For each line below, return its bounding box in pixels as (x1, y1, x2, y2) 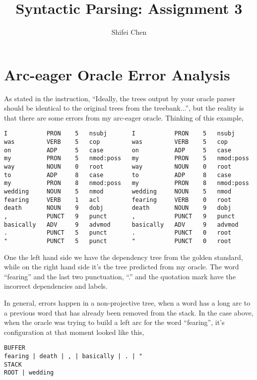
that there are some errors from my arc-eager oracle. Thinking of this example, (4, 112, 244, 123)
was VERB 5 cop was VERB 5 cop (4, 138, 228, 146)
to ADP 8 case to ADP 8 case (4, 171, 232, 179)
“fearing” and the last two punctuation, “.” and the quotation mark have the (4, 271, 236, 281)
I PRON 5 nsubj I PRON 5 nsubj (4, 130, 235, 137)
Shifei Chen (111, 27, 147, 37)
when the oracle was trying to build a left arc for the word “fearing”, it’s (4, 317, 225, 327)
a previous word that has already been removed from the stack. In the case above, (4, 307, 254, 317)
